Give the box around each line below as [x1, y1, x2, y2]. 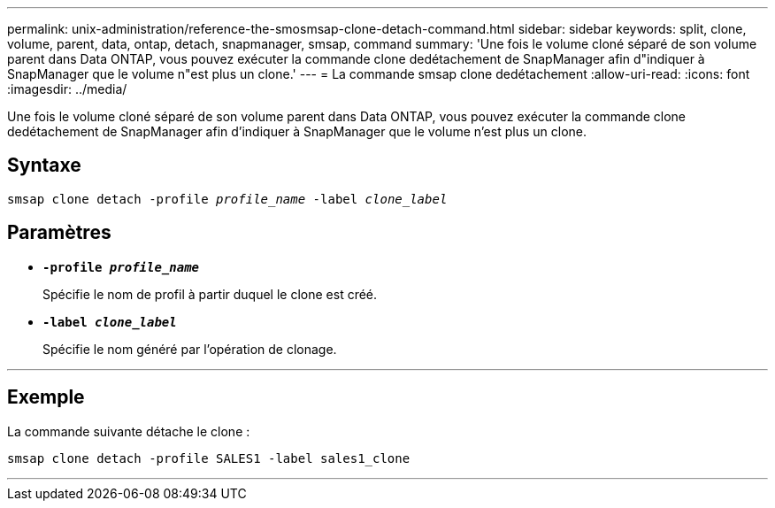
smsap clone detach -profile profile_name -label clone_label [7, 191, 448, 206]
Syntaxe [7, 154, 81, 177]
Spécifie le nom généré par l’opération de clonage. [42, 341, 337, 357]
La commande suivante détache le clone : [7, 423, 250, 439]
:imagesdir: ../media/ [7, 81, 127, 96]
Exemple [7, 386, 85, 409]
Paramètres [7, 221, 111, 244]
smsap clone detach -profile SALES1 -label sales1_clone [7, 450, 411, 466]
